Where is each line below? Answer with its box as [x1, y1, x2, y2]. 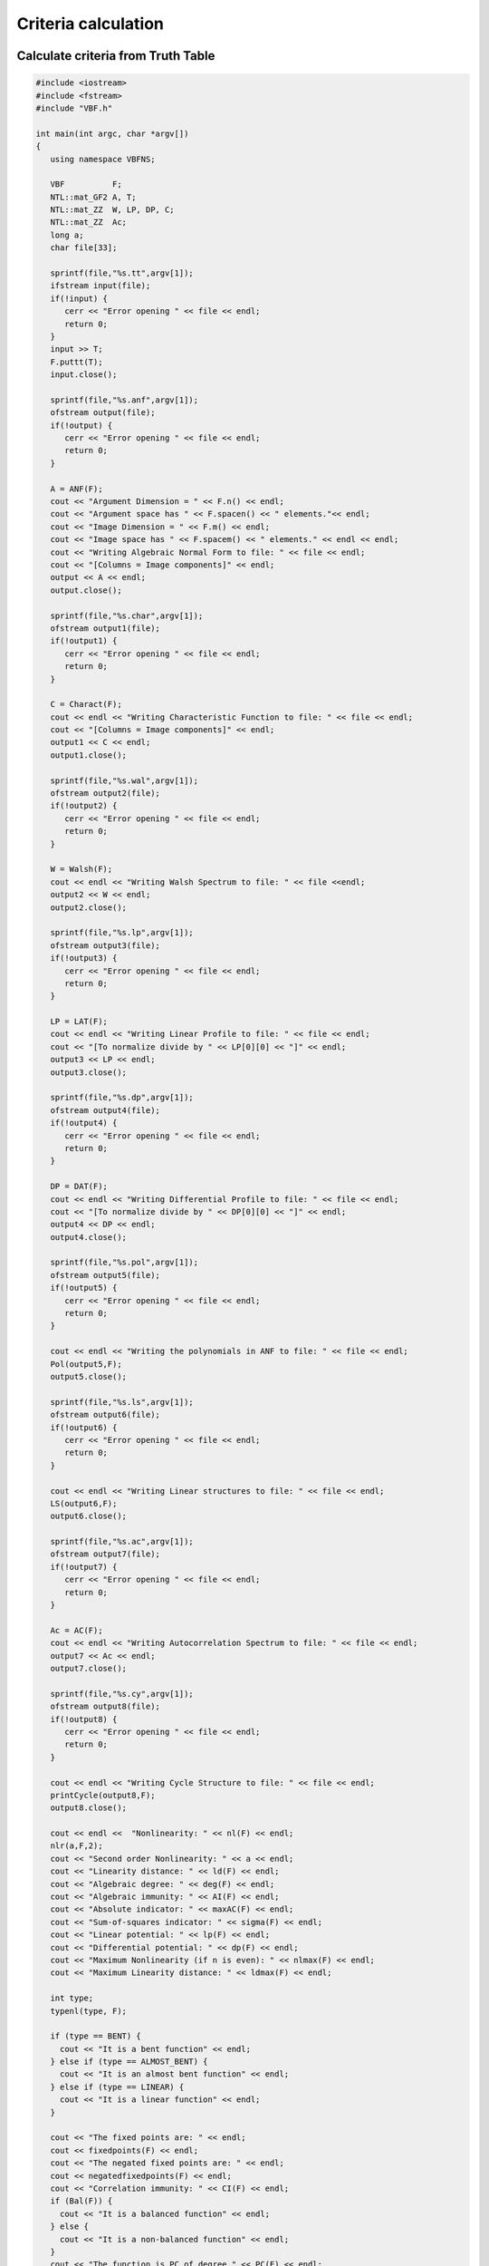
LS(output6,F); [50, 1498, 118, 1508]
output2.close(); [50, 902, 127, 913]
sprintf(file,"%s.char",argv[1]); [50, 610, 204, 621]
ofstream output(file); [50, 408, 156, 418]
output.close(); [50, 585, 122, 596]
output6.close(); [50, 1511, 127, 1522]
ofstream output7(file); [50, 1549, 160, 1559]
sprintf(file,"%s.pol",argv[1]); [50, 1257, 199, 1268]
